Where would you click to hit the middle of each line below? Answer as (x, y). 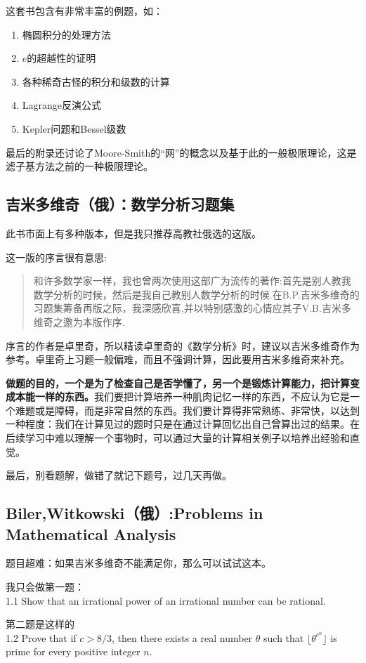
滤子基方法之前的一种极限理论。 (79, 166)
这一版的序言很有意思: (56, 257)
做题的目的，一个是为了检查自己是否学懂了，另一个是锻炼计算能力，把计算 (178, 382)
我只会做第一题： (45, 587)
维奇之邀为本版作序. (79, 321)
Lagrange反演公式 (62, 105)
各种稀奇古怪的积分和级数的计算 (96, 81)
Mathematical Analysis (91, 533)
